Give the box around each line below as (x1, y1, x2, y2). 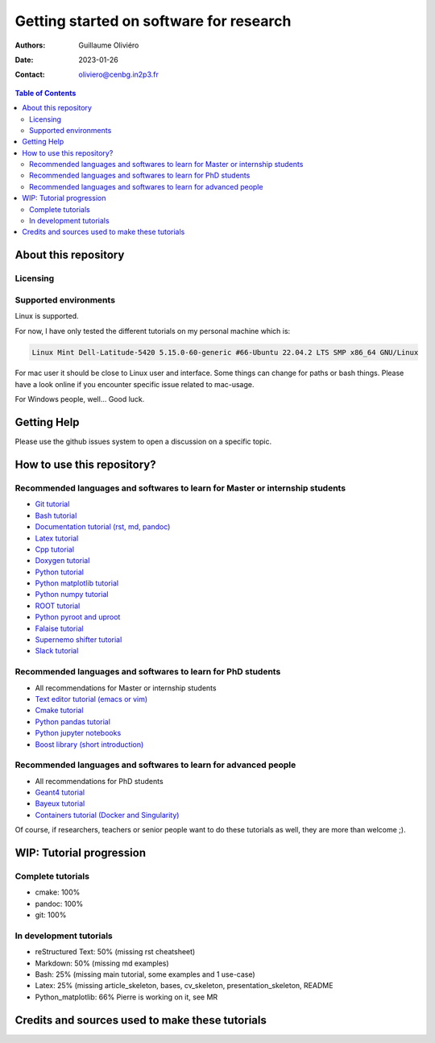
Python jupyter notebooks (35, 728, 122, 738)
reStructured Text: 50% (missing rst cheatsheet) (35, 947, 196, 957)
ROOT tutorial (35, 601, 81, 611)
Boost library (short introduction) (35, 739, 144, 749)
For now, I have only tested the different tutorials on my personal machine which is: (14, 326, 291, 336)
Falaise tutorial (35, 624, 84, 633)
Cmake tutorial (35, 706, 84, 715)
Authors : (14, 40, 46, 50)
